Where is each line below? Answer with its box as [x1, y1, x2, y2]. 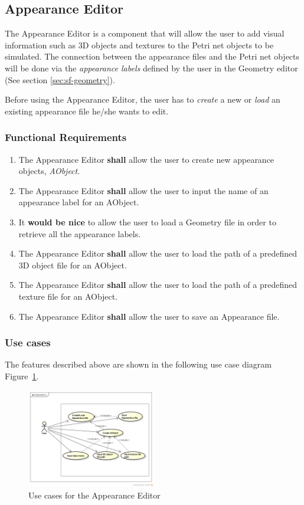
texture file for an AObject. [18, 290, 118, 302]
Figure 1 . [5, 369, 39, 382]
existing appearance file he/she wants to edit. [5, 104, 169, 117]
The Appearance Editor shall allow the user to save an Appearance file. [18, 310, 280, 322]
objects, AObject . [18, 165, 80, 177]
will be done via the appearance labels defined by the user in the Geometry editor [5, 61, 298, 74]
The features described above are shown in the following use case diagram [5, 358, 272, 370]
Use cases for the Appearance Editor [28, 488, 161, 501]
